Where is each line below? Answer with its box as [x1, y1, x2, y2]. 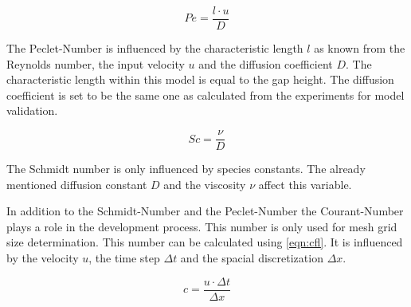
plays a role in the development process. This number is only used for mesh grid [6, 218, 397, 234]
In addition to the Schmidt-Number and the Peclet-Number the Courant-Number [6, 203, 404, 219]
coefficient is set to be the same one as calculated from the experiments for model [6, 86, 405, 103]
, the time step [88, 250, 160, 266]
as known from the [314, 40, 405, 57]
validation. [6, 102, 58, 119]
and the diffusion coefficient [198, 55, 333, 72]
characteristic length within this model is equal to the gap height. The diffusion [6, 71, 394, 88]
